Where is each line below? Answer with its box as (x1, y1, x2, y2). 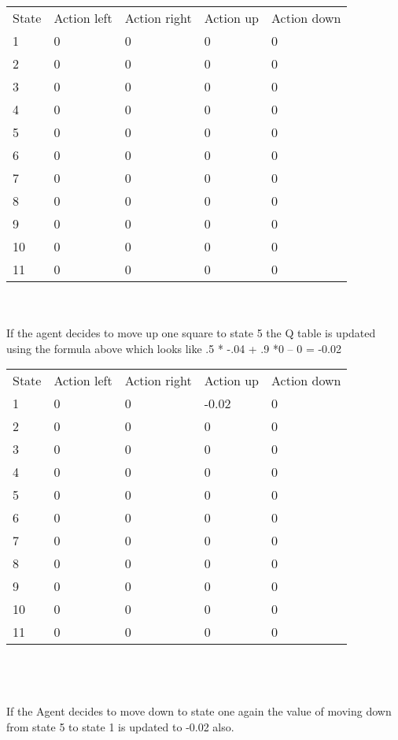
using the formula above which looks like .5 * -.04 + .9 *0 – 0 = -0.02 (6, 340, 341, 356)
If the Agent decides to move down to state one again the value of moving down (6, 703, 392, 720)
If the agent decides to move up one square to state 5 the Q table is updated (6, 325, 376, 341)
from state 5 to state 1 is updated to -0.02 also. (6, 718, 234, 734)
